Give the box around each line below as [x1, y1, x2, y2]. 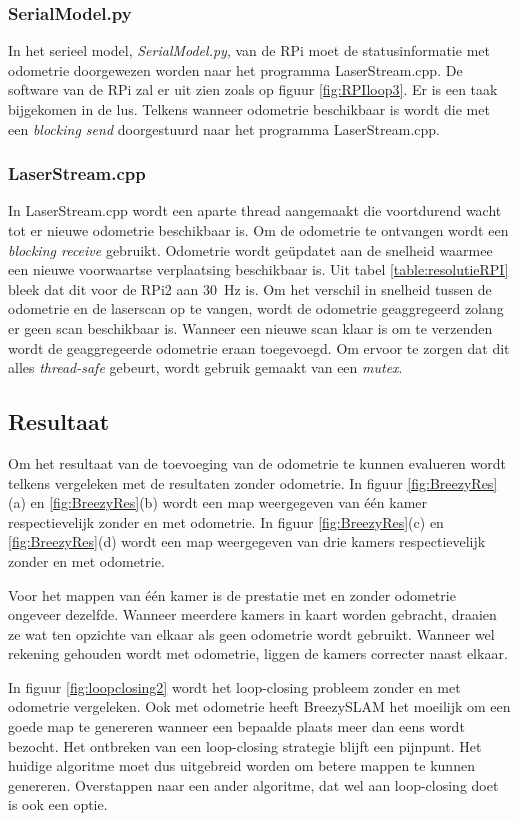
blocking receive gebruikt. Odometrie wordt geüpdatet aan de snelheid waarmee [8, 239, 493, 260]
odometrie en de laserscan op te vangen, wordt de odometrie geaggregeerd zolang [8, 298, 504, 319]
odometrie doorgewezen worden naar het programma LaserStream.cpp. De [8, 59, 463, 80]
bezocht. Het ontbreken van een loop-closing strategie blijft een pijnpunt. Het [8, 735, 482, 756]
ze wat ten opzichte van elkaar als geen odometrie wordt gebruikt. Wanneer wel [8, 623, 495, 644]
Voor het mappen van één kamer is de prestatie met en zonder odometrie [8, 584, 456, 605]
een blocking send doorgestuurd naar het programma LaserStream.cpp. [8, 118, 440, 139]
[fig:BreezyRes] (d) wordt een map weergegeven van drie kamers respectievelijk [8, 531, 486, 552]
